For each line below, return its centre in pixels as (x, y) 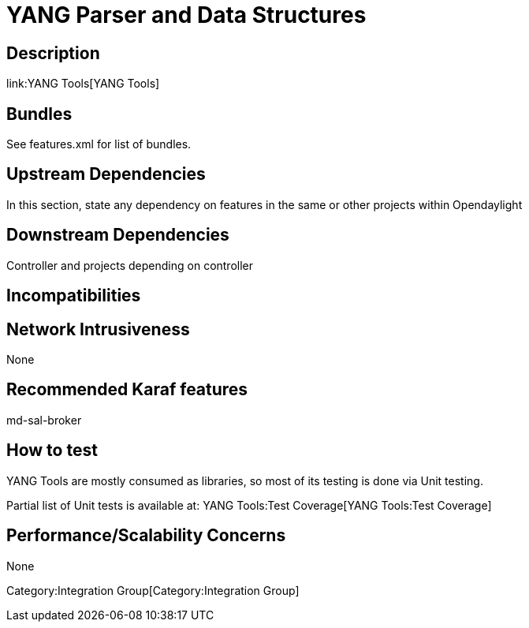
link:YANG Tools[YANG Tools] (83, 84)
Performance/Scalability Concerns (146, 536)
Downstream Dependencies (118, 235)
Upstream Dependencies (106, 174)
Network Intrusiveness (98, 329)
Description (53, 53)
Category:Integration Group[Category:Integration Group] (153, 590)
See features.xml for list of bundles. (99, 144)
